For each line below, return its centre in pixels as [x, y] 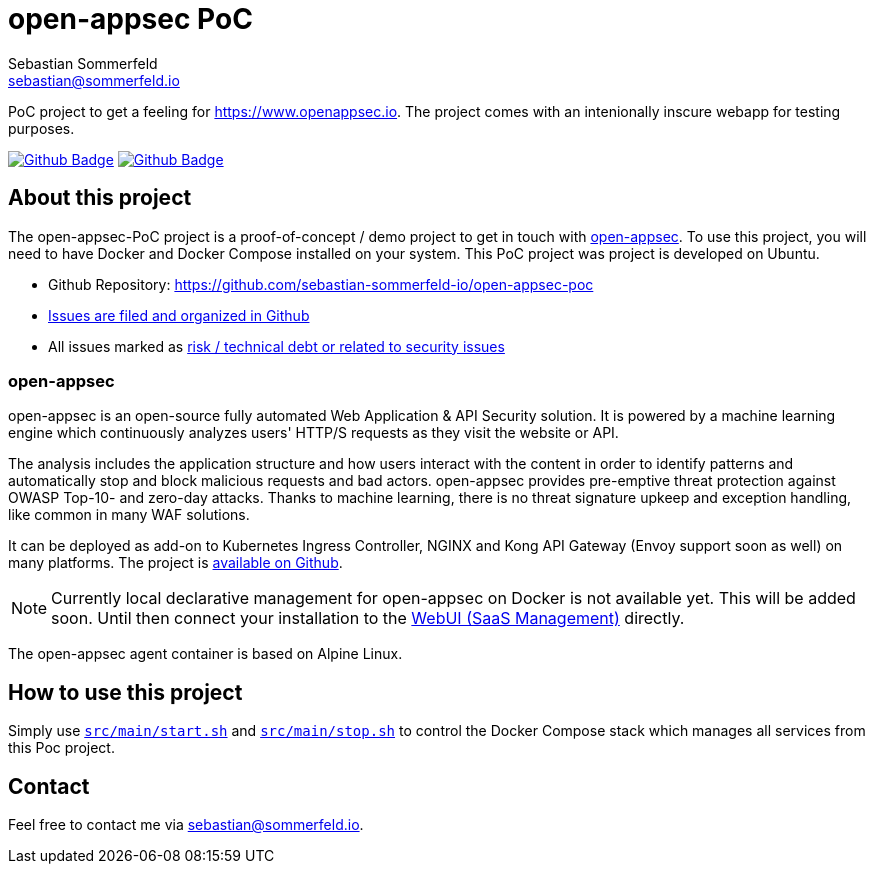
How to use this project [125, 692]
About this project [100, 198]
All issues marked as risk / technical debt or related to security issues [276, 346]
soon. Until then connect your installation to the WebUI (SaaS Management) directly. [368, 618]
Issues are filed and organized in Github [179, 315]
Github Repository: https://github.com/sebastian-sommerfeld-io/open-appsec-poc [321, 284]
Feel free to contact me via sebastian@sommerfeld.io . [186, 825]
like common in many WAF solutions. [129, 515]
